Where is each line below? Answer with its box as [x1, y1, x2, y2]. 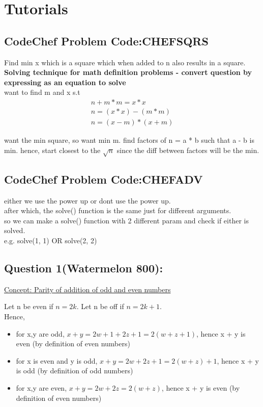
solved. [4, 225, 25, 236]
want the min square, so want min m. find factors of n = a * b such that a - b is [4, 135, 254, 145]
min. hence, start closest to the [4, 144, 101, 155]
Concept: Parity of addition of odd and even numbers [4, 284, 171, 294]
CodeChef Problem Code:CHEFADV [4, 171, 203, 187]
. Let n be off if [76, 301, 124, 312]
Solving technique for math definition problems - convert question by [4, 67, 252, 78]
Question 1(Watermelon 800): [4, 260, 163, 275]
